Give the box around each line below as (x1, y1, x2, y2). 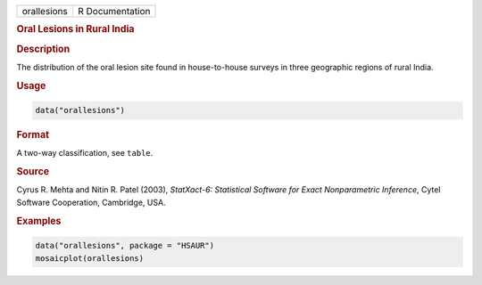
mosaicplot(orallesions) (35, 253, 145, 263)
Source (16, 166, 50, 178)
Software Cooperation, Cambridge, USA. (16, 197, 166, 208)
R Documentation (77, 5, 151, 17)
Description (16, 43, 71, 55)
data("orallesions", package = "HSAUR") (35, 240, 214, 251)
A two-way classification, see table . (16, 148, 154, 159)
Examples (16, 215, 62, 227)
